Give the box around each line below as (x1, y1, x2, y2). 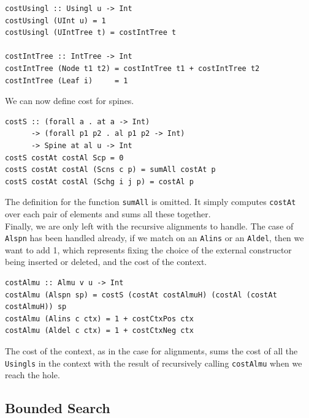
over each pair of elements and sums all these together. (5, 207, 211, 220)
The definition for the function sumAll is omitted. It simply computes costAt (5, 195, 296, 208)
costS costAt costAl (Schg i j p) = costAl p (5, 177, 194, 186)
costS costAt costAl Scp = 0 (5, 153, 124, 162)
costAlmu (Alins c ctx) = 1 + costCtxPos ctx (5, 314, 194, 323)
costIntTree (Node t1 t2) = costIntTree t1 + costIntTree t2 (5, 64, 260, 73)
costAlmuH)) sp (5, 302, 67, 312)
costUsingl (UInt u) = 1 (5, 16, 106, 25)
